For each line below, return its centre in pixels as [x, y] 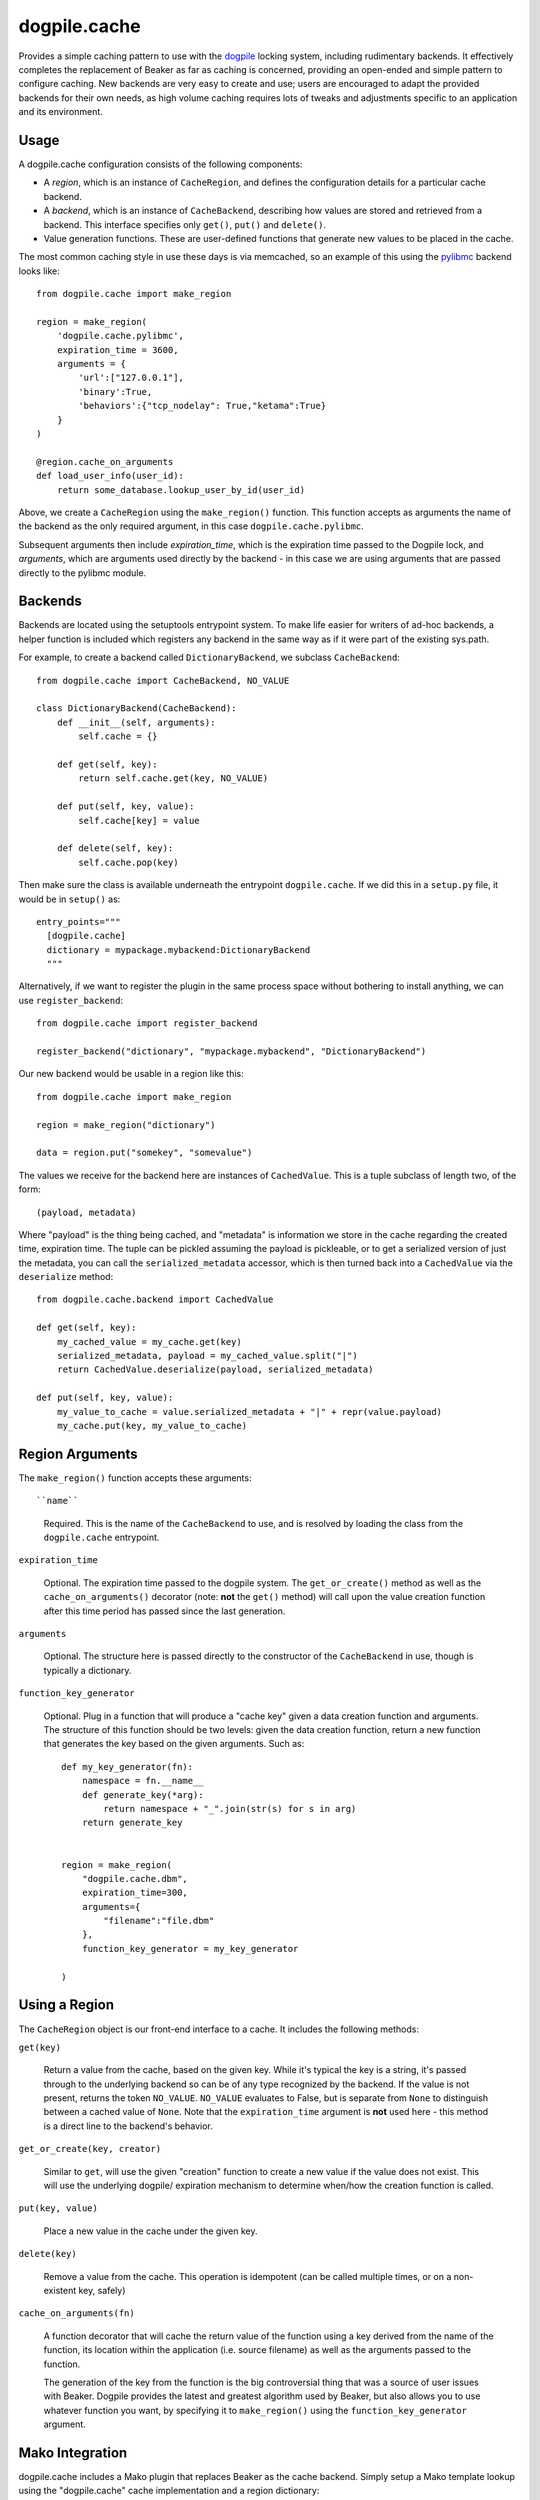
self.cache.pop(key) [128, 862]
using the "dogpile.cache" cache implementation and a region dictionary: [169, 2491]
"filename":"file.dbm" [159, 1921]
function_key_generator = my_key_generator [190, 1948]
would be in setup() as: [69, 899]
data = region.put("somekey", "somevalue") [144, 1153]
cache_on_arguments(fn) [76, 2313]
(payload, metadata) [86, 1212]
